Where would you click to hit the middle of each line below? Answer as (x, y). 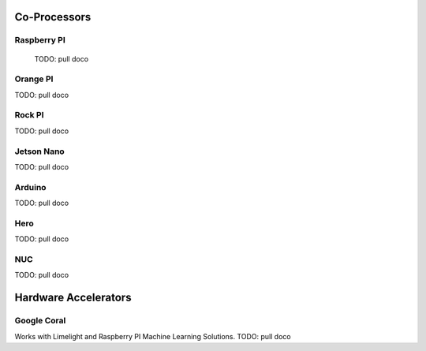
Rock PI (29, 115)
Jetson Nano (39, 151)
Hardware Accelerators (73, 298)
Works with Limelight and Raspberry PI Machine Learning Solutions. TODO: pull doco (153, 336)
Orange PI (34, 79)
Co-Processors (53, 17)
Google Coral (40, 321)
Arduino (30, 187)
